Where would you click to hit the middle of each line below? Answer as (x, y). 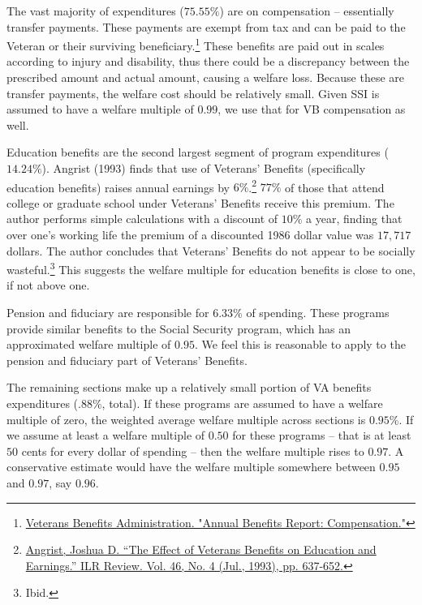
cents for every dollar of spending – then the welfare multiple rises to (193, 451)
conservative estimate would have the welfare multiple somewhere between (191, 467)
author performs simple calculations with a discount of (142, 219)
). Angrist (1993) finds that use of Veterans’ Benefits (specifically (204, 168)
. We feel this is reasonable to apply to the (300, 344)
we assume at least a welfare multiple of (106, 435)
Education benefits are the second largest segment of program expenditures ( (198, 152)
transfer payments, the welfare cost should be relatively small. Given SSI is (193, 93)
